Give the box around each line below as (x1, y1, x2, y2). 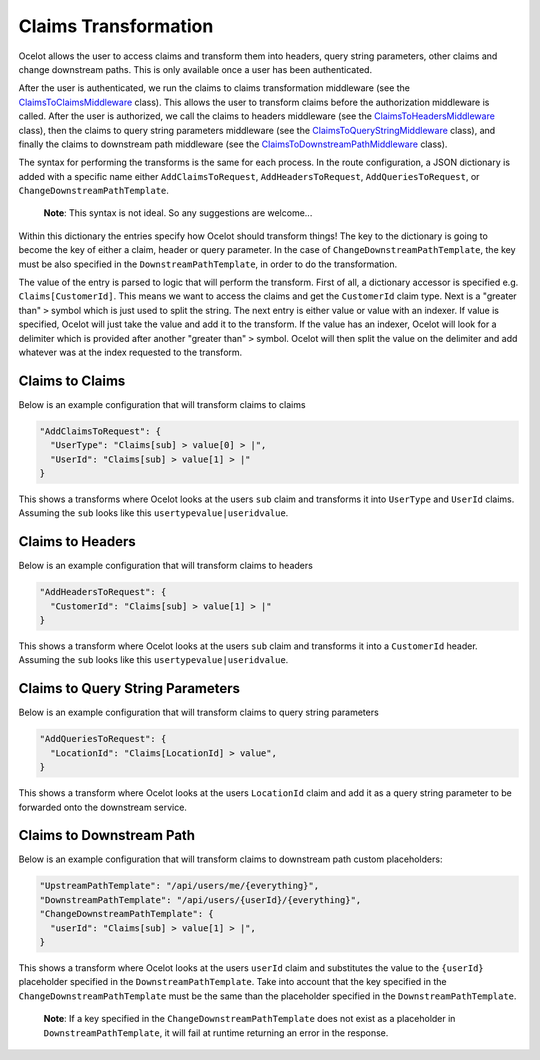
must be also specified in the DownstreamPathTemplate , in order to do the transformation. (18, 258, 398, 270)
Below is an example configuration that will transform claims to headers (18, 560, 314, 572)
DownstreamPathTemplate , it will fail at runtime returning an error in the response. (43, 1026, 389, 1039)
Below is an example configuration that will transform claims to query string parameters (18, 706, 379, 719)
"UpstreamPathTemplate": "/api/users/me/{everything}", (39, 880, 320, 892)
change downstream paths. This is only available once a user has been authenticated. (18, 63, 373, 75)
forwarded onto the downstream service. (18, 801, 187, 813)
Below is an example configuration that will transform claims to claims (18, 398, 306, 410)
